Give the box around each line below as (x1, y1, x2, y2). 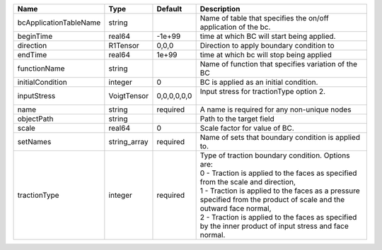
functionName (17, 64, 65, 73)
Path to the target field (199, 114, 275, 124)
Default (156, 4, 183, 13)
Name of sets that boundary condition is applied (199, 133, 361, 142)
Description (199, 4, 241, 13)
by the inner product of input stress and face (199, 221, 349, 231)
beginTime (17, 32, 53, 41)
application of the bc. (199, 22, 271, 32)
